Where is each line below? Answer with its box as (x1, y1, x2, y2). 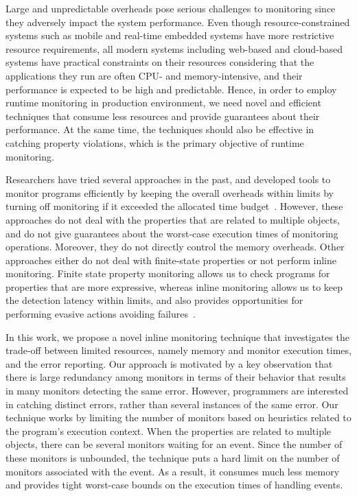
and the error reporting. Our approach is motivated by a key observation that (5, 356, 333, 370)
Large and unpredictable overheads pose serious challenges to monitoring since (5, 1, 336, 15)
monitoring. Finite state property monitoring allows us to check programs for (5, 266, 330, 281)
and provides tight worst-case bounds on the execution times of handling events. (5, 477, 343, 492)
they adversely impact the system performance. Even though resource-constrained (5, 14, 350, 29)
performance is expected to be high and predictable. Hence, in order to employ (5, 82, 337, 96)
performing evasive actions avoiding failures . (5, 307, 196, 321)
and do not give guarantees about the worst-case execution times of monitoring (5, 226, 338, 240)
